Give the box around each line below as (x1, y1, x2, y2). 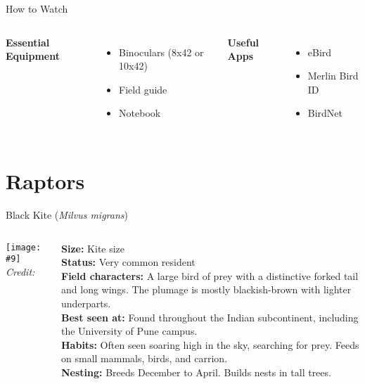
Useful (227, 34, 260, 49)
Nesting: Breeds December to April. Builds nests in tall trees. (61, 365, 331, 380)
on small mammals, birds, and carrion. (61, 351, 228, 366)
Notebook (119, 105, 161, 120)
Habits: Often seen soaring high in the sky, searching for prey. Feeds (61, 337, 359, 352)
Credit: (6, 264, 35, 279)
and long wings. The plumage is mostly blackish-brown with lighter (61, 282, 352, 297)
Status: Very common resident (61, 255, 196, 269)
